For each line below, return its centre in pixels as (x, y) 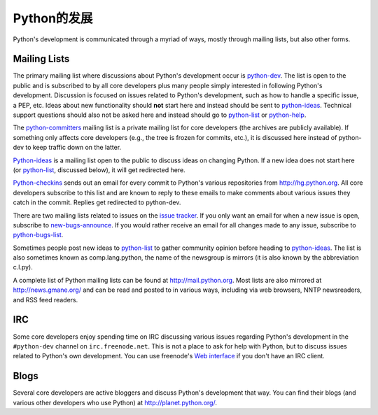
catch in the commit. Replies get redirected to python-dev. (97, 202)
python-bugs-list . (38, 235)
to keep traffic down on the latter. (73, 148)
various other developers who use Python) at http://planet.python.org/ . (115, 402)
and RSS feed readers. (45, 300)
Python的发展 (53, 18)
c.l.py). (23, 267)
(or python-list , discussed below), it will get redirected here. (99, 170)
